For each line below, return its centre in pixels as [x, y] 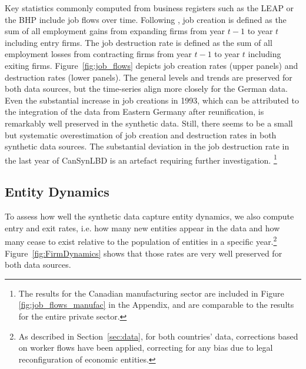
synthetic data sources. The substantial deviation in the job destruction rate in [147, 146]
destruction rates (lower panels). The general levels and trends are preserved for [149, 77]
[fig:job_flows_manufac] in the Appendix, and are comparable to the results [156, 305]
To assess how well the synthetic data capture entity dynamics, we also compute [149, 216]
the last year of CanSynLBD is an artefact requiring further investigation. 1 [141, 159]
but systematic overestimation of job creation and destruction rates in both [141, 134]
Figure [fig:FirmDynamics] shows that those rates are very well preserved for [144, 253]
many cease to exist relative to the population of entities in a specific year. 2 [141, 241]
